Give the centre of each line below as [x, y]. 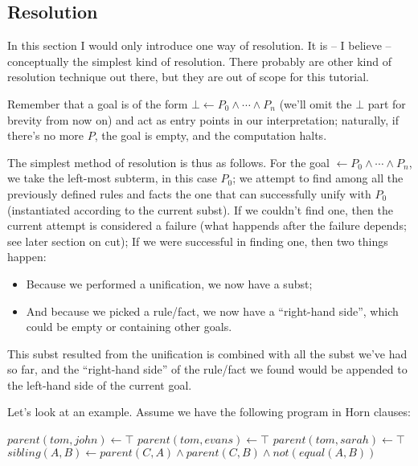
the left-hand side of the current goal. [100, 384]
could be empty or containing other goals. [129, 327]
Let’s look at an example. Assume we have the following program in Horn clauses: [209, 412]
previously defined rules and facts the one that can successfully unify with [189, 193]
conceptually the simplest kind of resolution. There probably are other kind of [200, 61]
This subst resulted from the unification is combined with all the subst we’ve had [207, 353]
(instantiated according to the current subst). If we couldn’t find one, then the [200, 209]
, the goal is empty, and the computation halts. [211, 135]
